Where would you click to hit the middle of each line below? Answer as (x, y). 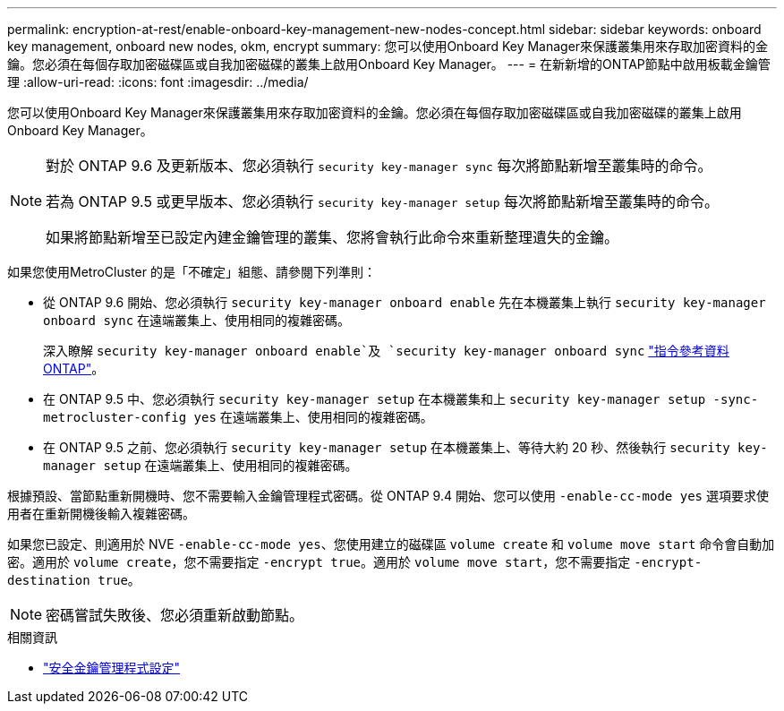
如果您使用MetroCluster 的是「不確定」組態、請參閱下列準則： (192, 272)
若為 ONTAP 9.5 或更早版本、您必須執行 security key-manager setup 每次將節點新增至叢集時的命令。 (382, 201)
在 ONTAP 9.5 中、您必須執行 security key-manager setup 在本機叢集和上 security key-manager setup (375, 399)
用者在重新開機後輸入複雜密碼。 (101, 514)
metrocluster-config (115, 417)
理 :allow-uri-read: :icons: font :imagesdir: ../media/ (158, 82)
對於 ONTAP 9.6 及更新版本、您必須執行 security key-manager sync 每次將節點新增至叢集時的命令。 (379, 166)
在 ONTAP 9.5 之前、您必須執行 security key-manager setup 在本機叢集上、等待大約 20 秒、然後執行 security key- (405, 447)
